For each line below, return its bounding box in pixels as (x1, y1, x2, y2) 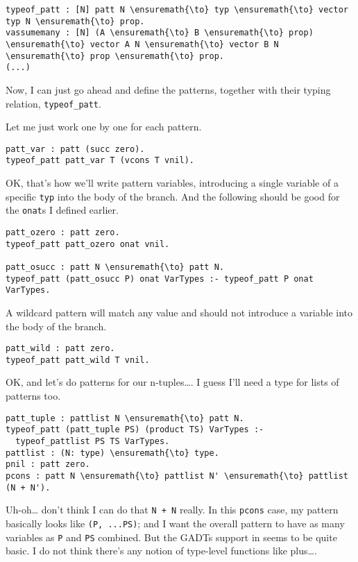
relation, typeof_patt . (6, 96, 101, 110)
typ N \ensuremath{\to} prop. (6, 16, 145, 26)
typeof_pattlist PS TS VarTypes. (15, 436, 170, 446)
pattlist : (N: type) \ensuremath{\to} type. (6, 448, 219, 458)
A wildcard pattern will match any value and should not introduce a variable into (6, 305, 352, 319)
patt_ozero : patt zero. (6, 228, 120, 237)
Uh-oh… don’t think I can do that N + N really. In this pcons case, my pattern (6, 502, 339, 517)
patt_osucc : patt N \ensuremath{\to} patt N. (6, 262, 224, 272)
